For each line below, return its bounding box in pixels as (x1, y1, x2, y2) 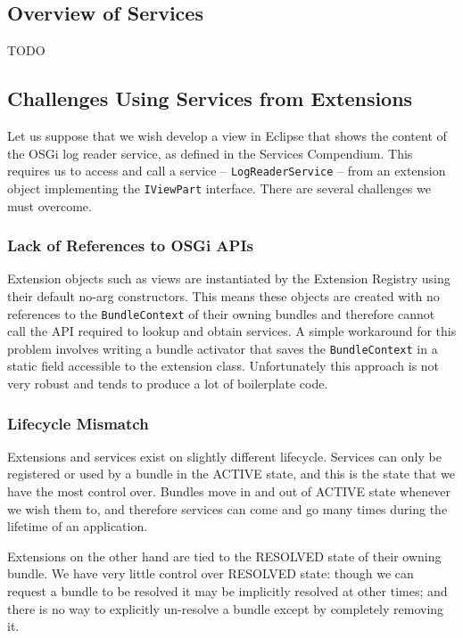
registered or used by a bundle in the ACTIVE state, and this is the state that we (7, 464, 456, 483)
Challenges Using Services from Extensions (7, 85, 413, 112)
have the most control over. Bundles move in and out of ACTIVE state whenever (7, 482, 451, 500)
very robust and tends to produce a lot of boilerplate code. (7, 374, 328, 392)
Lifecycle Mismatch (7, 412, 149, 434)
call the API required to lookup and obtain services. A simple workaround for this (7, 322, 457, 340)
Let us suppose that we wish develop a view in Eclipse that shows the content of (7, 127, 447, 144)
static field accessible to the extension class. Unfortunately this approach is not (7, 356, 440, 375)
